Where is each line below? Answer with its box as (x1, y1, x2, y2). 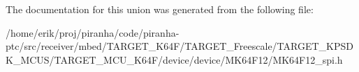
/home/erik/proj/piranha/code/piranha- (6, 25, 179, 39)
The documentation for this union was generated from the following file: (6, 2, 314, 16)
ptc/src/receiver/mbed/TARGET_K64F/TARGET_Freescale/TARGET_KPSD (6, 39, 353, 53)
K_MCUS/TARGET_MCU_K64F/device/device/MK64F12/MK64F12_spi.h (6, 52, 343, 66)
